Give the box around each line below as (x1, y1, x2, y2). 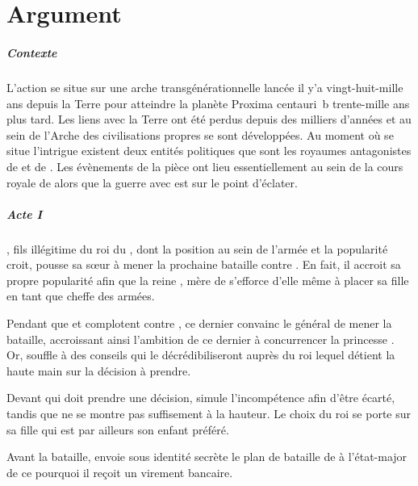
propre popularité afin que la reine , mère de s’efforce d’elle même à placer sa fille (6, 271, 409, 288)
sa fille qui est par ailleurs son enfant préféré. (6, 421, 229, 438)
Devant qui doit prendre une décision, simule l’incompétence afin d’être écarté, (6, 389, 395, 406)
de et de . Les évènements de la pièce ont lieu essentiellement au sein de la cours (6, 157, 403, 174)
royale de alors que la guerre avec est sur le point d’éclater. (6, 174, 298, 191)
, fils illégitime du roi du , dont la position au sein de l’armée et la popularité (6, 240, 388, 257)
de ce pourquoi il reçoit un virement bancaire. (6, 463, 233, 480)
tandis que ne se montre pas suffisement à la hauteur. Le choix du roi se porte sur (6, 405, 411, 421)
